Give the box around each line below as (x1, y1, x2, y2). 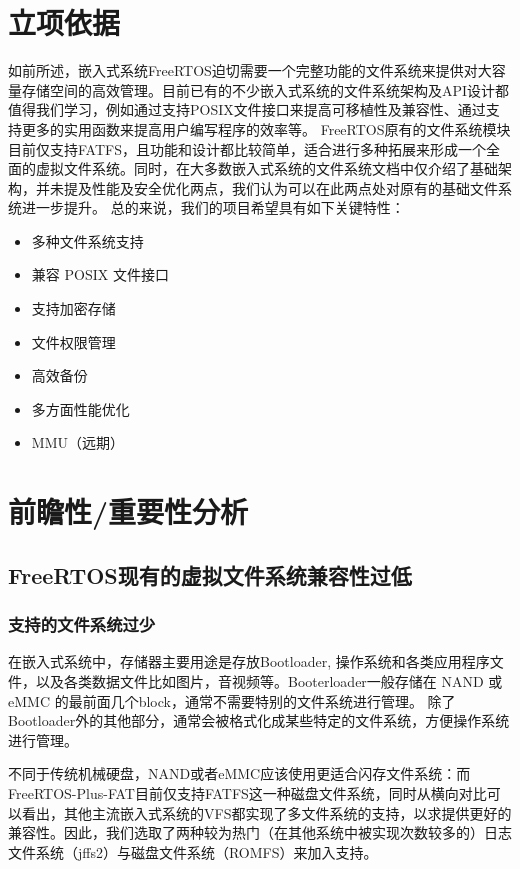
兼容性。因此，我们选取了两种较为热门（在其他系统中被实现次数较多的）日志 (8, 822, 512, 843)
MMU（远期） (31, 432, 124, 453)
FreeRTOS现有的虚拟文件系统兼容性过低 (8, 559, 412, 590)
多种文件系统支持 (31, 230, 144, 251)
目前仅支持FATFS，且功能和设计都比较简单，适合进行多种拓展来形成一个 (8, 138, 486, 159)
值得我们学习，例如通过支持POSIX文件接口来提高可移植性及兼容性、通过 (8, 99, 486, 120)
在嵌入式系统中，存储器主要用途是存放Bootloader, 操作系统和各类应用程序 (8, 651, 490, 672)
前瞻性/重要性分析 (8, 491, 249, 532)
